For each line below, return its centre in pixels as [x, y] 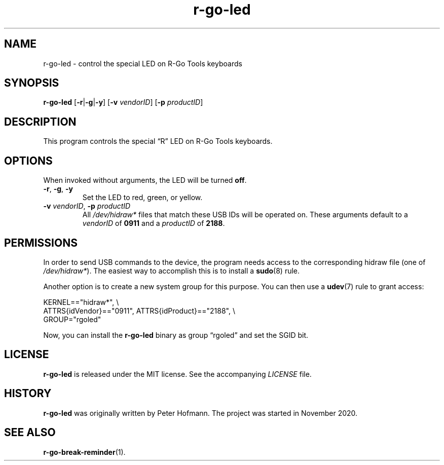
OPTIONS [28, 161]
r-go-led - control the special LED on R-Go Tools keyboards [143, 63]
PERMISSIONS [41, 243]
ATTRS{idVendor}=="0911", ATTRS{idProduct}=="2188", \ [139, 311]
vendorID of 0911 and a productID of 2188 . [154, 223]
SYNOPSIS [32, 83]
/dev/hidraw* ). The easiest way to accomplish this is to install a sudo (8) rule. [172, 270]
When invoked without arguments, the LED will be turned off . [145, 180]
